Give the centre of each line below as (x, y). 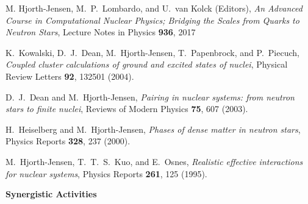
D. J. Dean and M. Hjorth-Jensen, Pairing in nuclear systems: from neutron (150, 97)
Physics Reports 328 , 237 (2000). (68, 141)
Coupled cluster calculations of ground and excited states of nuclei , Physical (147, 64)
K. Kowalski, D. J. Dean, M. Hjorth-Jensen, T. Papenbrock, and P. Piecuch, (152, 52)
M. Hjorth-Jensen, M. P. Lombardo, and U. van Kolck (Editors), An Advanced (154, 8)
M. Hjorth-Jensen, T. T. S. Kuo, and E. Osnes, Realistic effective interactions (154, 161)
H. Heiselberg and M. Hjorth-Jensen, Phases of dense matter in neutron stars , (153, 129)
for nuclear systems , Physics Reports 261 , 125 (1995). (106, 173)
